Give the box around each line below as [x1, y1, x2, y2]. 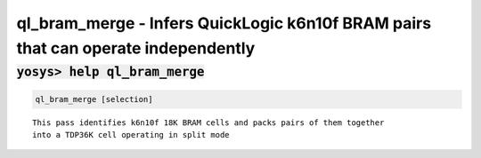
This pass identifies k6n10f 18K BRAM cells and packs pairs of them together [32, 117, 385, 128]
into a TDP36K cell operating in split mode [32, 130, 231, 139]
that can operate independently [16, 38, 256, 58]
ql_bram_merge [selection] [35, 94, 153, 104]
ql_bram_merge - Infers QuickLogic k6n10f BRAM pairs [16, 13, 432, 33]
